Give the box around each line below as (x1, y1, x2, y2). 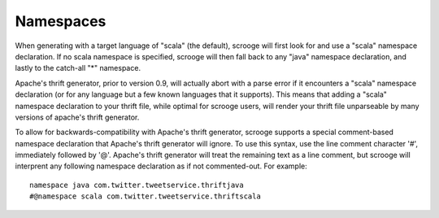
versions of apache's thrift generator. (15, 112, 140, 122)
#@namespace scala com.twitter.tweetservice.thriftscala (29, 192, 262, 201)
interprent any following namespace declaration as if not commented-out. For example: (15, 161, 308, 171)
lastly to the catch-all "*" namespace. (15, 63, 141, 73)
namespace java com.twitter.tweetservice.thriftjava (29, 180, 244, 190)
